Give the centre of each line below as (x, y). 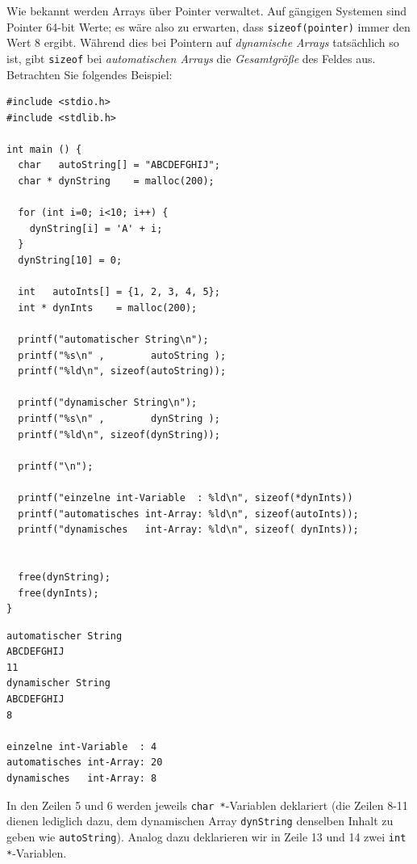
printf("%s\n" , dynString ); (119, 418)
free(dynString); (64, 577)
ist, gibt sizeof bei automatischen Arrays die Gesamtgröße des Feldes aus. (191, 58)
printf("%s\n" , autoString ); (122, 355)
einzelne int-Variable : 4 (82, 746)
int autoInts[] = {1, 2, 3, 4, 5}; (119, 292)
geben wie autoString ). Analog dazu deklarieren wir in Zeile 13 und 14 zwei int (206, 836)
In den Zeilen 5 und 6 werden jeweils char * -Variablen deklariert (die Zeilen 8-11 (207, 805)
